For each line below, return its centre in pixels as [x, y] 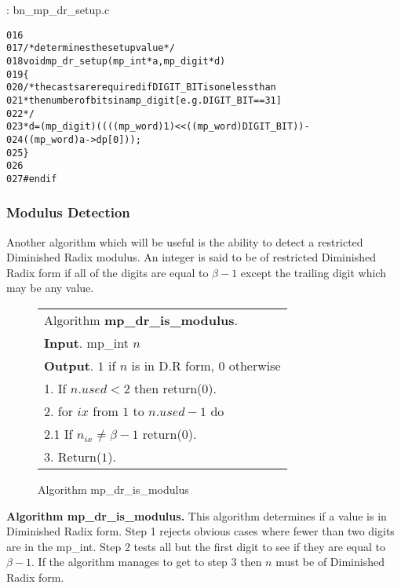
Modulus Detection [68, 212]
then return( [168, 389]
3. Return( [73, 457]
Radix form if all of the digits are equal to [108, 272]
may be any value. [50, 288]
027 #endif [32, 179]
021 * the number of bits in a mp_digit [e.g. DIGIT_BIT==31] [144, 100]
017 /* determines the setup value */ [91, 48]
